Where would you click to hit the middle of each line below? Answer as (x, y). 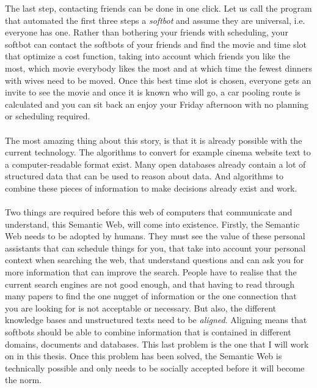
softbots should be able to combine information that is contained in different (148, 332)
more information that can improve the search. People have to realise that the (151, 272)
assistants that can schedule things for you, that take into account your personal (155, 248)
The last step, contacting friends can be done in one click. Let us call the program (158, 8)
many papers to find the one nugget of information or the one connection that (151, 296)
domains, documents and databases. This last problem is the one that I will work (157, 344)
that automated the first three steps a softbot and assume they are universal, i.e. (155, 20)
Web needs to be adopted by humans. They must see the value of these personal (155, 236)
